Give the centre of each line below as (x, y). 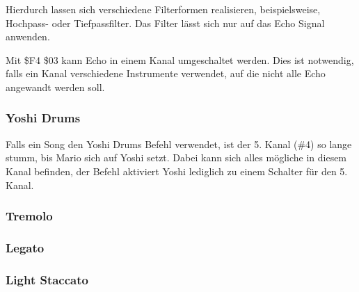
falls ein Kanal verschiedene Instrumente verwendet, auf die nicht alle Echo (166, 73)
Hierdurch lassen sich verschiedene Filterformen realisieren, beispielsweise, (163, 9)
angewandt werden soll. (55, 87)
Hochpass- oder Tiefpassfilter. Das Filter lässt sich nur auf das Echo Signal (165, 23)
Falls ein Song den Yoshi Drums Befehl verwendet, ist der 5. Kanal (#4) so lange (179, 144)
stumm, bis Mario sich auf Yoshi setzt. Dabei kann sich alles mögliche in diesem (176, 157)
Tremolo (29, 216)
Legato (25, 247)
